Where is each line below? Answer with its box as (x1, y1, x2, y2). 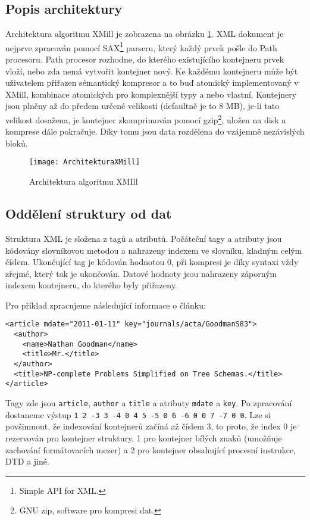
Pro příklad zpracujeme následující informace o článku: (5, 298, 206, 311)
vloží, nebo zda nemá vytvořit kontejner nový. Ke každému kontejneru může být (5, 64, 298, 77)
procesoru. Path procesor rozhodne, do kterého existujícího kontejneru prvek (5, 53, 284, 66)
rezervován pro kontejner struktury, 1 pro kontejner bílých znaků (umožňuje (5, 431, 282, 444)
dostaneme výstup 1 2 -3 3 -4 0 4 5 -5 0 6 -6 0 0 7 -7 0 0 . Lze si (5, 408, 271, 421)
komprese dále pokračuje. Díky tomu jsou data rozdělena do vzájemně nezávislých (5, 125, 305, 138)
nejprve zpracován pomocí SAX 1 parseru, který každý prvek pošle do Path (5, 39, 277, 54)
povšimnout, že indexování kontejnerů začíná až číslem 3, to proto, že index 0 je (5, 420, 297, 432)
